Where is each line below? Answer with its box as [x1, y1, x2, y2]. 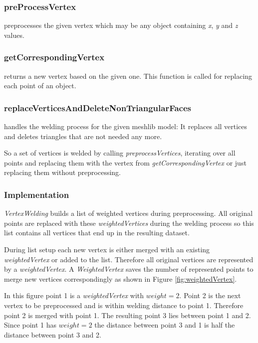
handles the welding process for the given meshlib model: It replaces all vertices [4, 121, 248, 132]
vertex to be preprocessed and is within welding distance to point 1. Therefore [4, 300, 244, 310]
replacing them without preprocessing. [4, 167, 121, 177]
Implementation [4, 188, 69, 200]
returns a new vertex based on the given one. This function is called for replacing [4, 70, 253, 81]
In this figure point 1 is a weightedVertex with [4, 290, 144, 301]
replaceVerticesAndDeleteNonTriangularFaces [4, 101, 191, 114]
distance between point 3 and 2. [4, 329, 101, 340]
